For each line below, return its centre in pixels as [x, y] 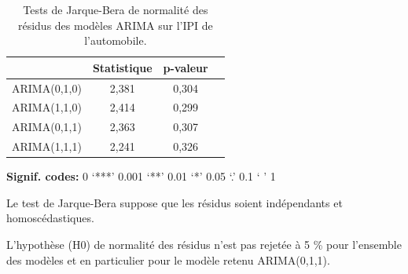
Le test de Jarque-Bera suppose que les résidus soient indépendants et [175, 202]
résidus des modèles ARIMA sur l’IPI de [115, 25]
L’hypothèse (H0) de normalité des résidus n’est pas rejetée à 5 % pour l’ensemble [204, 245]
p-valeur [186, 67]
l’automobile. [116, 40]
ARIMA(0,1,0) [47, 88]
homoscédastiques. [50, 218]
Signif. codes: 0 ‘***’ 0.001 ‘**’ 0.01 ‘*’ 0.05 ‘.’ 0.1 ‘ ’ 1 [141, 176]
